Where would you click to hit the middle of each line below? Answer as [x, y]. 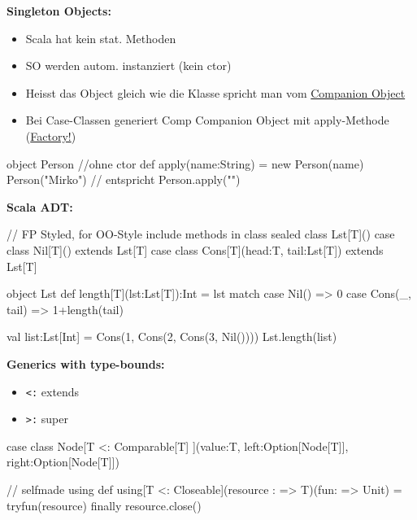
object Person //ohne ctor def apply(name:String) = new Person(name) [185, 163]
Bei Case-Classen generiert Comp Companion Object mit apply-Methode [207, 120]
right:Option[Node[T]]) [63, 462]
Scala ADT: [40, 206]
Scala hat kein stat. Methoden [101, 38]
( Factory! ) [51, 135]
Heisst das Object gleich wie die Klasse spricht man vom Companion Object [215, 92]
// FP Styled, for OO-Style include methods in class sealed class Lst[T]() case [201, 234]
